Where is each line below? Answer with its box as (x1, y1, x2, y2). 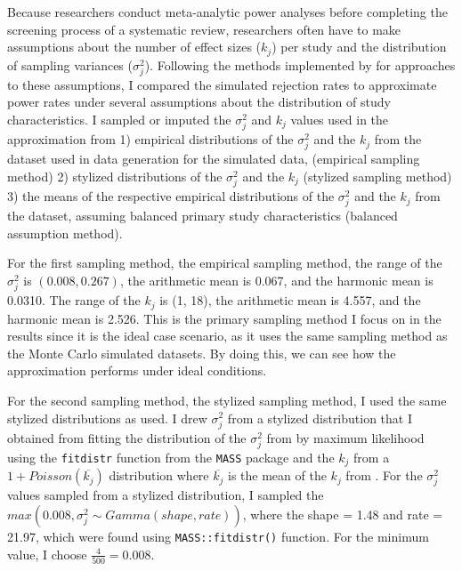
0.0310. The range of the (7, 291, 141, 310)
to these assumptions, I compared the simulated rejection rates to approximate (7, 75, 437, 93)
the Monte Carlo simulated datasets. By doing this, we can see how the (7, 343, 396, 362)
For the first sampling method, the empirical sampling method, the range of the (7, 253, 442, 272)
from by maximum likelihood (266, 428, 425, 446)
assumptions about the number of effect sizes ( (7, 37, 262, 56)
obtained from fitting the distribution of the (7, 428, 247, 446)
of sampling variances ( (7, 55, 133, 74)
